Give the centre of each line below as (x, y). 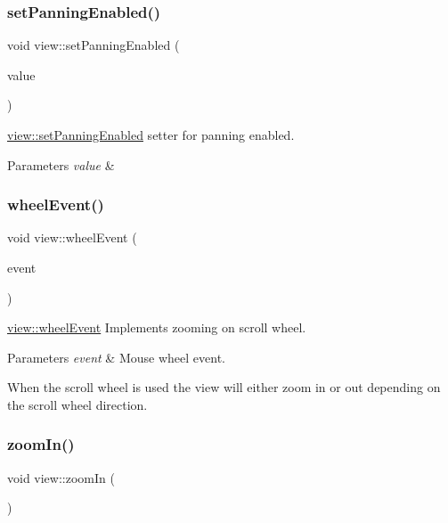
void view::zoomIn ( (61, 477)
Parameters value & (61, 164)
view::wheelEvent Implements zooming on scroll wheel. (157, 327)
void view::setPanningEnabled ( (94, 45)
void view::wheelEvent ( (72, 237)
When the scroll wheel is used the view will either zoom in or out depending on (224, 387)
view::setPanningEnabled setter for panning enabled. (151, 135)
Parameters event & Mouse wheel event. (116, 357)
